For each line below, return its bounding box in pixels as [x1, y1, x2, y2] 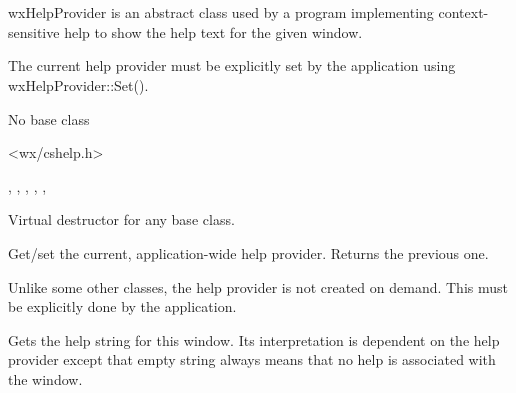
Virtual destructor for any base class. [8, 209, 235, 230]
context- [438, 2, 489, 23]
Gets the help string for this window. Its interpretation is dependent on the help [8, 329, 500, 350]
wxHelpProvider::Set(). [8, 74, 149, 95]
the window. [8, 368, 83, 389]
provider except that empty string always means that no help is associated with [8, 349, 496, 370]
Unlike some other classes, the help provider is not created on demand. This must [8, 276, 508, 297]
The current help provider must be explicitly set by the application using [8, 55, 456, 76]
